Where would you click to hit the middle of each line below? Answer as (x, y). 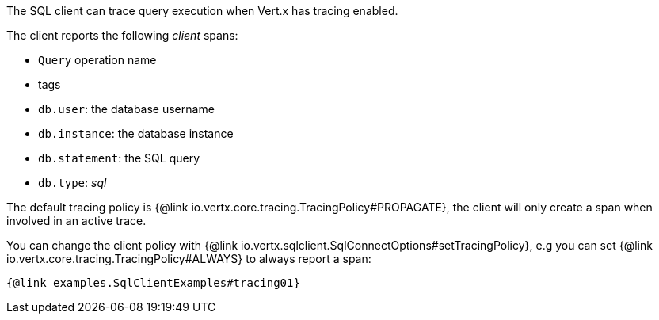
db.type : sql (72, 183)
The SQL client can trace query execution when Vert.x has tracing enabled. (202, 11)
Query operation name (97, 60)
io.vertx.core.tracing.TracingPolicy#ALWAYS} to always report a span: (189, 259)
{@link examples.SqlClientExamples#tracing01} (153, 283)
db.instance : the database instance (136, 133)
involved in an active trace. (76, 221)
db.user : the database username (126, 109)
